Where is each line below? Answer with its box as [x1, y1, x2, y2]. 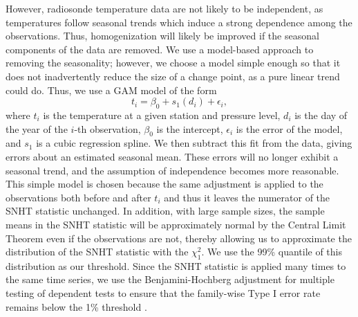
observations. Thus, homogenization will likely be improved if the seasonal [6, 28, 319, 43]
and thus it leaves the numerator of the [164, 190, 330, 204]
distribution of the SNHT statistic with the [6, 244, 189, 259]
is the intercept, [156, 121, 223, 136]
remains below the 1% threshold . [6, 299, 147, 314]
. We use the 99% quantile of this [201, 244, 342, 259]
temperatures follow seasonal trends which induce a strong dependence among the [6, 15, 352, 29]
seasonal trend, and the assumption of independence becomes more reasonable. [6, 163, 339, 177]
